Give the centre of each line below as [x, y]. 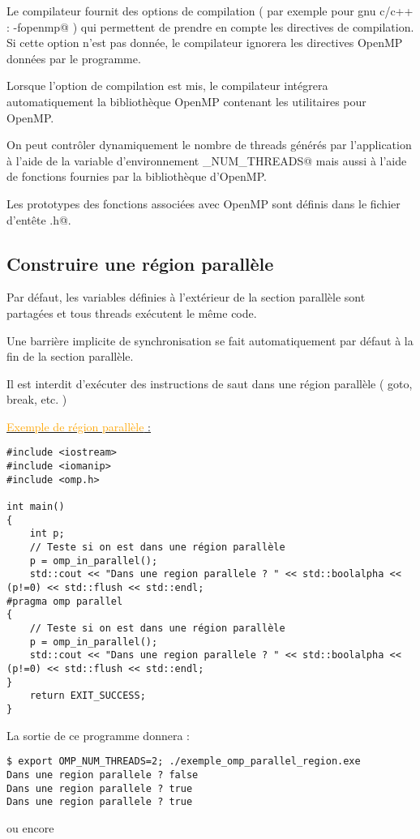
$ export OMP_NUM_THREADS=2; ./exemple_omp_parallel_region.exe [184, 762]
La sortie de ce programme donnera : [98, 735]
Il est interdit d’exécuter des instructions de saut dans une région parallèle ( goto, [210, 383]
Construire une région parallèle [140, 263]
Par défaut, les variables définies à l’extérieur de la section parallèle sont [186, 297]
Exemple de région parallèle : [79, 426]
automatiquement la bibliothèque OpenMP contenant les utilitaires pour [186, 101]
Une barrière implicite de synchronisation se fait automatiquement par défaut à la [210, 340]
